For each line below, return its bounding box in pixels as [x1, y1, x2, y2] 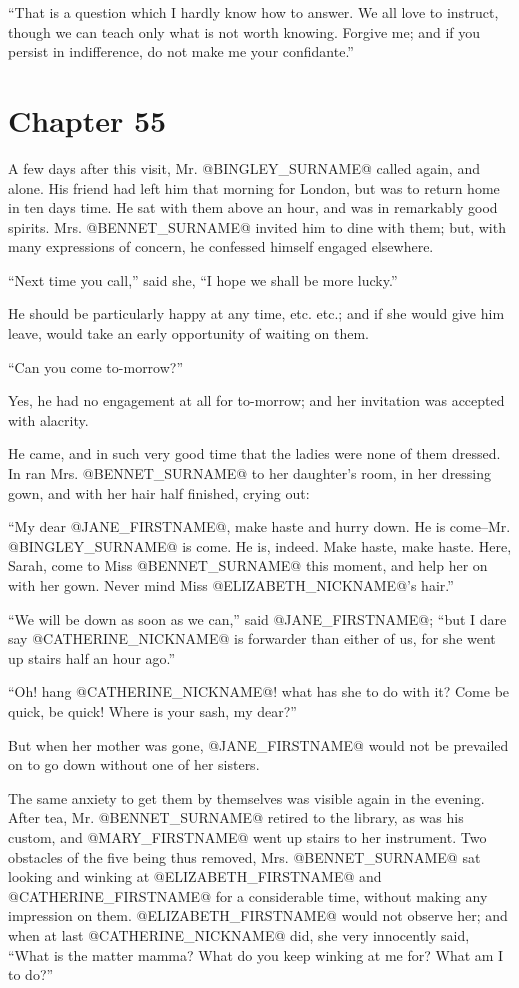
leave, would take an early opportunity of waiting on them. [8, 323, 369, 344]
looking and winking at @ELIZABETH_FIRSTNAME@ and [8, 866, 382, 887]
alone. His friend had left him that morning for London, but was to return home [8, 177, 500, 198]
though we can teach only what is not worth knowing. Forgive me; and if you [8, 21, 481, 42]
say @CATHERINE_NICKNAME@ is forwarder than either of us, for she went [8, 628, 496, 649]
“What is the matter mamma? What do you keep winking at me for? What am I [8, 944, 504, 965]
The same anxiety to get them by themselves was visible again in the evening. [8, 787, 485, 808]
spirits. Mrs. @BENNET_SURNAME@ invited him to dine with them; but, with [8, 216, 506, 237]
